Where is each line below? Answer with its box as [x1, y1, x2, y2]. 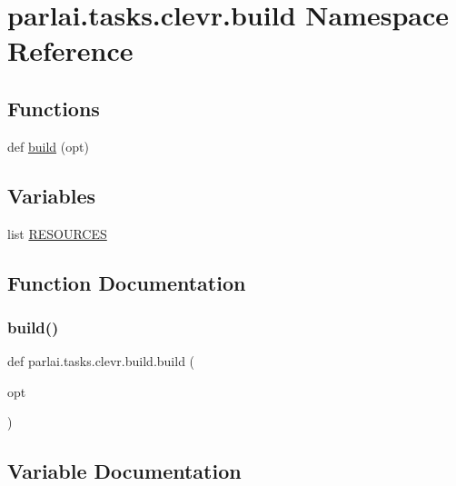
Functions [7, 94, 100, 122]
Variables [7, 181, 96, 209]
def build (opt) [7, 136, 89, 155]
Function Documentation [7, 268, 246, 296]
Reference [7, 32, 134, 69]
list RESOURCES [7, 223, 107, 243]
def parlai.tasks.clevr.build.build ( [7, 352, 195, 371]
